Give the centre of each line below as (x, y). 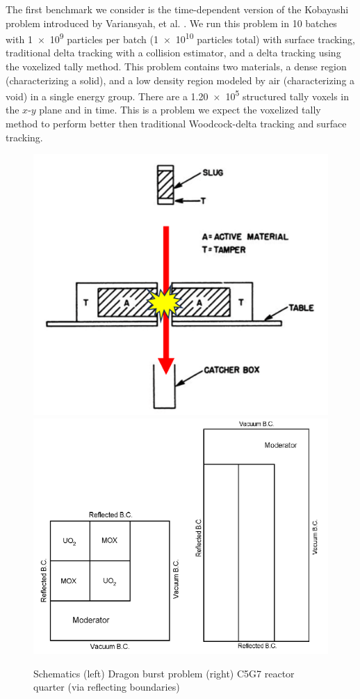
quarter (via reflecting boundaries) (107, 687)
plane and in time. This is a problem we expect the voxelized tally (180, 110)
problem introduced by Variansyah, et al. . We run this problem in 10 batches (171, 23)
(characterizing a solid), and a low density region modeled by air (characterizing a (180, 80)
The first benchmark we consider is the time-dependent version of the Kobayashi (177, 9)
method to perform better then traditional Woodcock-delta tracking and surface (176, 124)
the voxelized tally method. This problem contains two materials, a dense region (176, 66)
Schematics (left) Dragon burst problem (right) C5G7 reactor (164, 673)
